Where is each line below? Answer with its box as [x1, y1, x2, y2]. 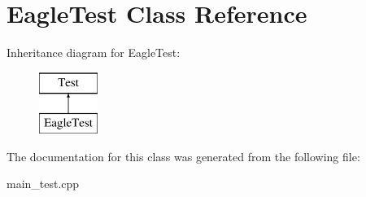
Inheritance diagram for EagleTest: [7, 44, 181, 61]
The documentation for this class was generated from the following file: [7, 147, 360, 164]
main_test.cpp [7, 175, 80, 192]
